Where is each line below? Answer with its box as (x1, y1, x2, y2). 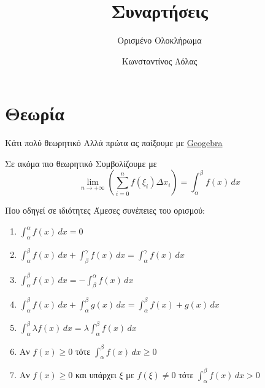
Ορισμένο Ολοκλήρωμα (117, 34, 202, 47)
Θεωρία (5, 101, 64, 126)
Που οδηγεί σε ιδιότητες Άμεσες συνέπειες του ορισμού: (5, 204, 205, 217)
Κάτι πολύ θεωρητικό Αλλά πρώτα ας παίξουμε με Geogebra (5, 136, 223, 149)
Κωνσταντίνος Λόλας (121, 54, 198, 67)
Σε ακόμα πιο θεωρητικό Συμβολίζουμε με (5, 157, 157, 169)
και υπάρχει (75, 368, 117, 381)
